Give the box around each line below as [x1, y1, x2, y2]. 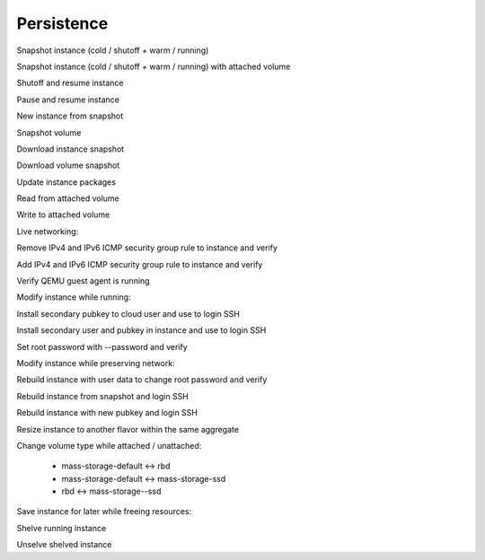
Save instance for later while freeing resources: [16, 506, 192, 517]
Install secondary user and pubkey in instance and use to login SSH [16, 325, 267, 336]
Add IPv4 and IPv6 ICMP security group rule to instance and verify [16, 258, 263, 269]
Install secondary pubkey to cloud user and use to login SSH [16, 308, 240, 319]
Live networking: [16, 225, 79, 237]
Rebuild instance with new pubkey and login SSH [16, 407, 198, 418]
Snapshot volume [16, 127, 82, 138]
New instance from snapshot [16, 110, 124, 121]
